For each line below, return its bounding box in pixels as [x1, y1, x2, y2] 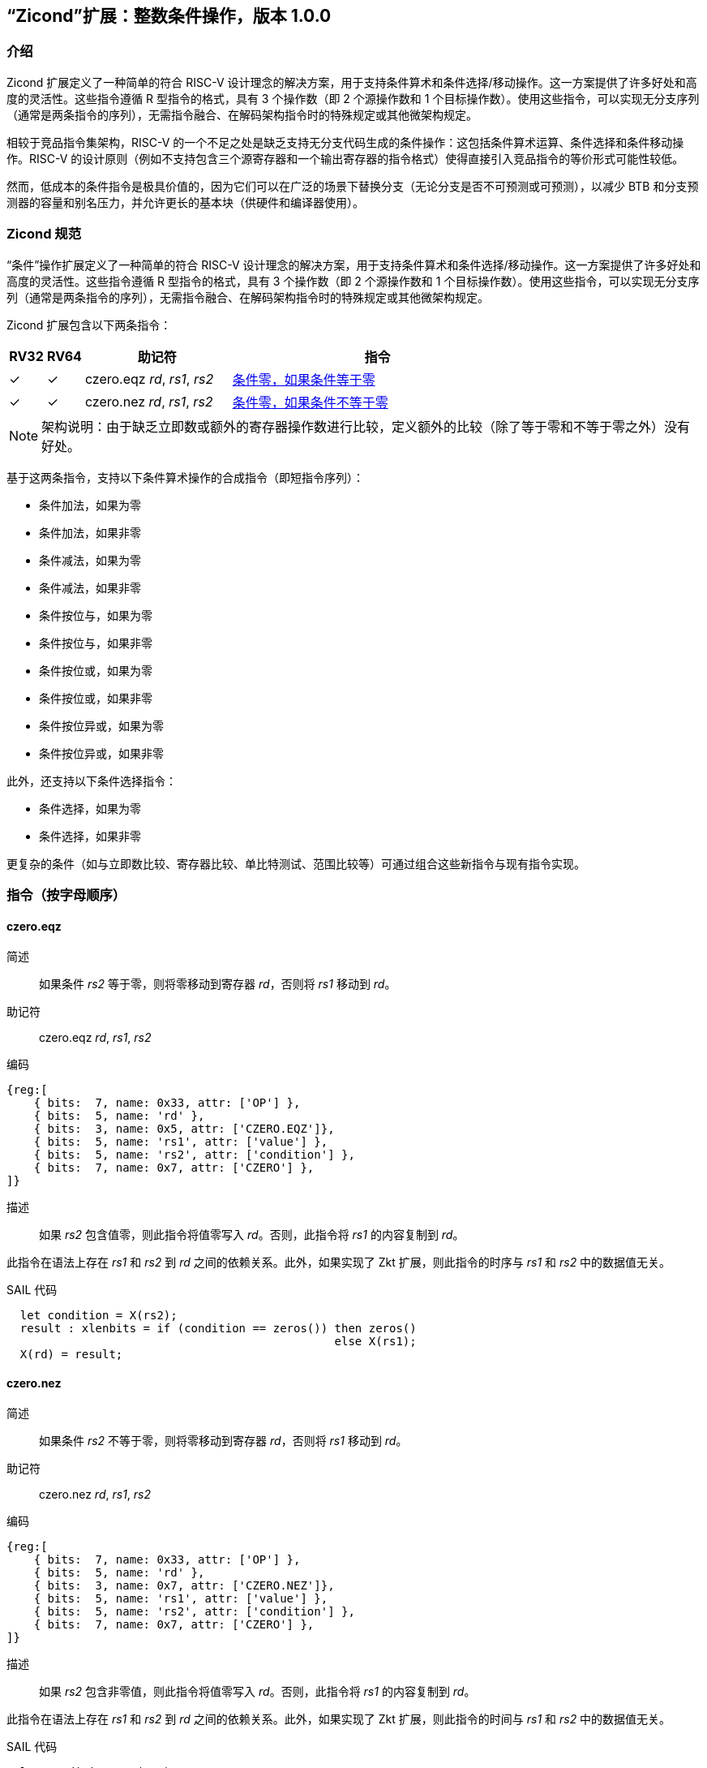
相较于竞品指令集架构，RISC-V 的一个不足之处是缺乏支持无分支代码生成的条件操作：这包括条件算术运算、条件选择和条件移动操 [6, 135, 684, 149]
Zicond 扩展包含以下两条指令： [6, 317, 172, 332]
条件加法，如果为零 [39, 497, 141, 512]
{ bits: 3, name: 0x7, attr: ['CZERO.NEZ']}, [33, 1579, 335, 1593]
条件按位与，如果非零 [39, 635, 152, 650]
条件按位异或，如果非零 [39, 746, 164, 760]
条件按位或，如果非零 [39, 690, 152, 705]
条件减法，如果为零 [39, 553, 141, 567]
